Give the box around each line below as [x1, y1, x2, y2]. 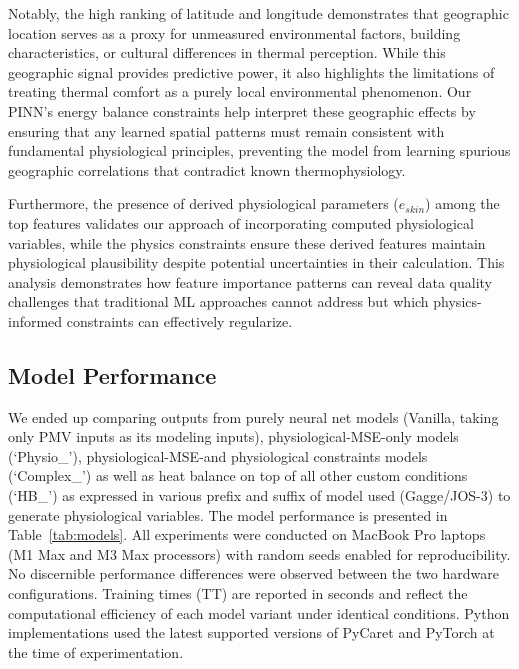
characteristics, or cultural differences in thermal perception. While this [8, 42, 446, 63]
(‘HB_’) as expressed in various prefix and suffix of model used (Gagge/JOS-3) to [8, 485, 511, 506]
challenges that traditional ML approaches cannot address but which [8, 291, 429, 312]
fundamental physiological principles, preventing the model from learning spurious [8, 140, 511, 161]
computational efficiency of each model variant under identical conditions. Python [8, 602, 510, 623]
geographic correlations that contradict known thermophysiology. [8, 159, 406, 180]
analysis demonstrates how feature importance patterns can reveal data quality [8, 271, 492, 292]
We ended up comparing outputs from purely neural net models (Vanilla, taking [8, 406, 499, 427]
